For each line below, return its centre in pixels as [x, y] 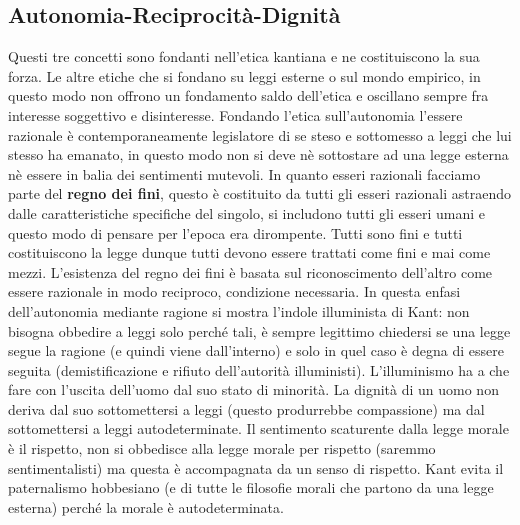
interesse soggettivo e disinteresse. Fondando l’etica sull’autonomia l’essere [235, 114]
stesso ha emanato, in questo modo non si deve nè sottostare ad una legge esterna [258, 154]
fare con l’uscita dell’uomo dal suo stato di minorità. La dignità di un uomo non [253, 389]
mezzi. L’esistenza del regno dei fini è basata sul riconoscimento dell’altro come [250, 271]
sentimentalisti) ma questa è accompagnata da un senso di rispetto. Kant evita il [256, 467]
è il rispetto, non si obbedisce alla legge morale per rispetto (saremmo [222, 448]
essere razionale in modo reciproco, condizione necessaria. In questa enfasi [234, 291]
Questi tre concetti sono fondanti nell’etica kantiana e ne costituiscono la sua [244, 56]
